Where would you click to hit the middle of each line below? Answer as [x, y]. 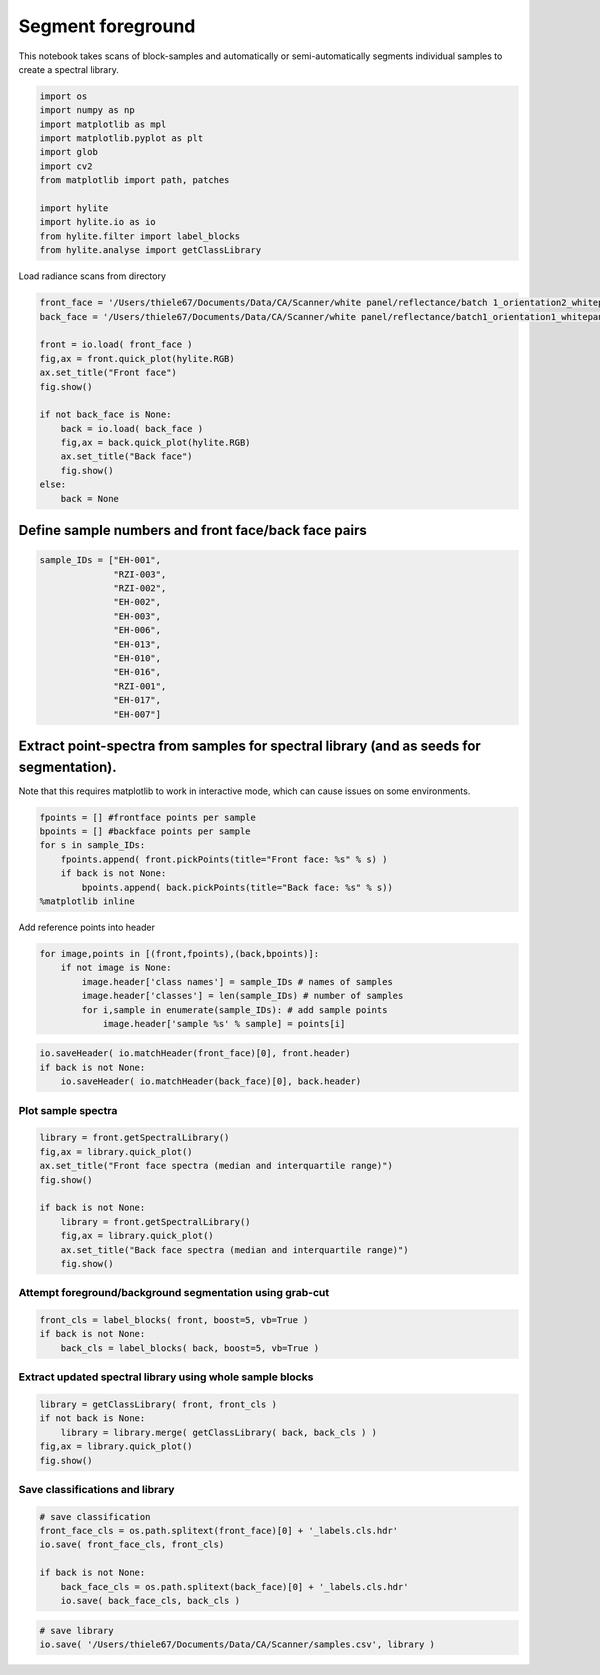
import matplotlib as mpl [103, 124]
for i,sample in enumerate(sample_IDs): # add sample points [234, 1009]
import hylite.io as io [98, 222]
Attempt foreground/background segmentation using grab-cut [174, 1293]
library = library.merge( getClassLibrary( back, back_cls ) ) [219, 1432]
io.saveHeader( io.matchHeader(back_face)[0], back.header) [211, 1081]
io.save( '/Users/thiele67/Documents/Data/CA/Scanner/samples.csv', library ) [237, 1644]
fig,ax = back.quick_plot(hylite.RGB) [155, 443]
